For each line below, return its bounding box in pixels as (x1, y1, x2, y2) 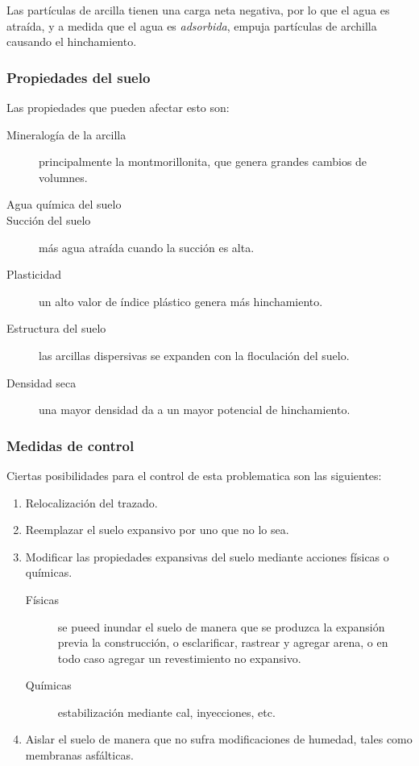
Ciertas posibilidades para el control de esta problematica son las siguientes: (6, 466, 382, 483)
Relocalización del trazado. (25, 494, 158, 511)
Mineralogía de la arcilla (6, 126, 127, 143)
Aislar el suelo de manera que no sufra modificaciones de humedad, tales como (25, 731, 413, 747)
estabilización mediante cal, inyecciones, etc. (57, 703, 276, 720)
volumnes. (39, 168, 88, 185)
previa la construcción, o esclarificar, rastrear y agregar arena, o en (57, 634, 388, 651)
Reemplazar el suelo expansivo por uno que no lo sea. (25, 521, 289, 538)
